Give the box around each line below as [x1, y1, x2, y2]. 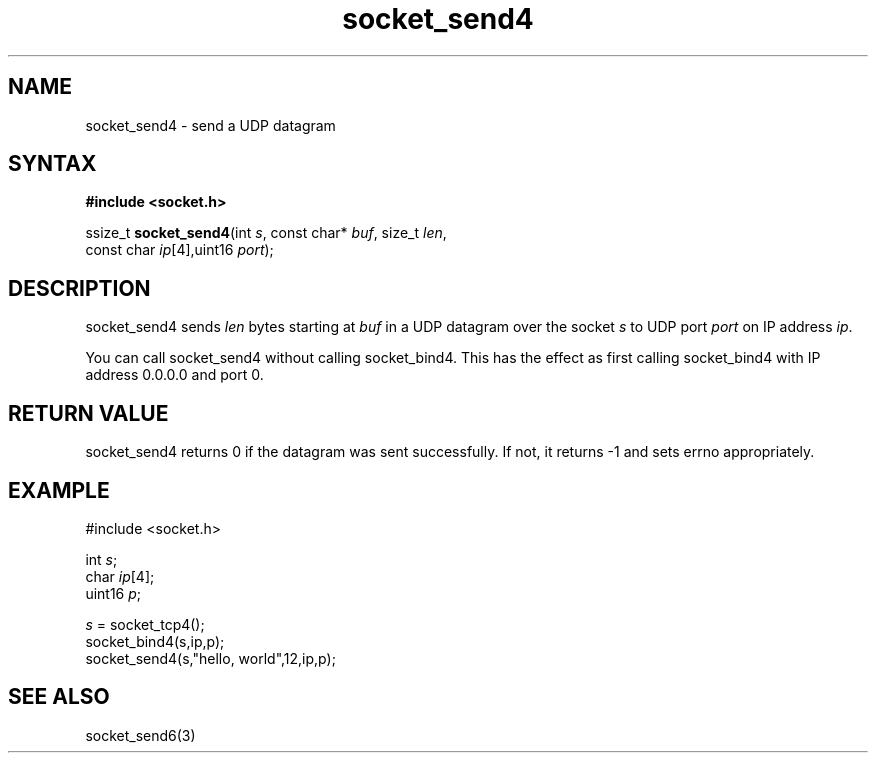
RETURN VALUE [8, 400, 169, 426]
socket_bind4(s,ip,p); [85, 632, 225, 650]
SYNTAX [8, 151, 97, 177]
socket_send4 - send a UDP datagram [85, 116, 336, 134]
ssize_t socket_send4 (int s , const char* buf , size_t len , [85, 224, 447, 242]
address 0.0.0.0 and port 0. [85, 366, 264, 384]
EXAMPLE [8, 477, 110, 503]
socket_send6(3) [85, 726, 196, 744]
